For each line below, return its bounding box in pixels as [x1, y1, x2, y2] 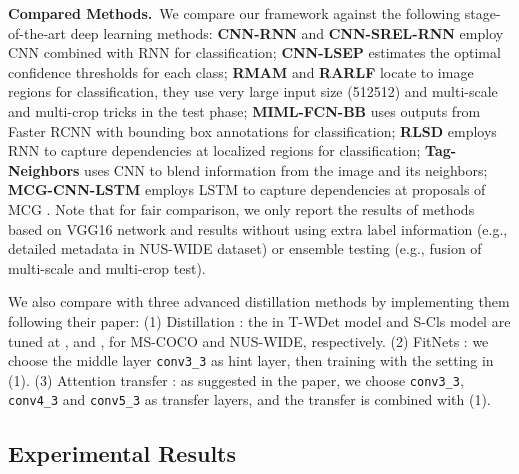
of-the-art [8, 22, 66, 43]
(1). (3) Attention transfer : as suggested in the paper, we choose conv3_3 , [8, 369, 464, 390]
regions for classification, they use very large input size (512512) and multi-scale [8, 81, 498, 102]
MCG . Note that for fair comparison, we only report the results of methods [8, 198, 475, 219]
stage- [464, 3, 501, 23]
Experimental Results [8, 438, 236, 469]
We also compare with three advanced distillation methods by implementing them [8, 291, 510, 312]
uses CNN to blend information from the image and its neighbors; [84, 159, 488, 180]
